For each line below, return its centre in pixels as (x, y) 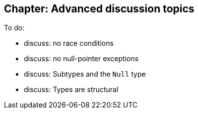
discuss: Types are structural (71, 90)
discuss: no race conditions (69, 43)
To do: (14, 28)
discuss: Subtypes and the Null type (85, 74)
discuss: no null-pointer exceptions (81, 59)
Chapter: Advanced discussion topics (99, 9)
